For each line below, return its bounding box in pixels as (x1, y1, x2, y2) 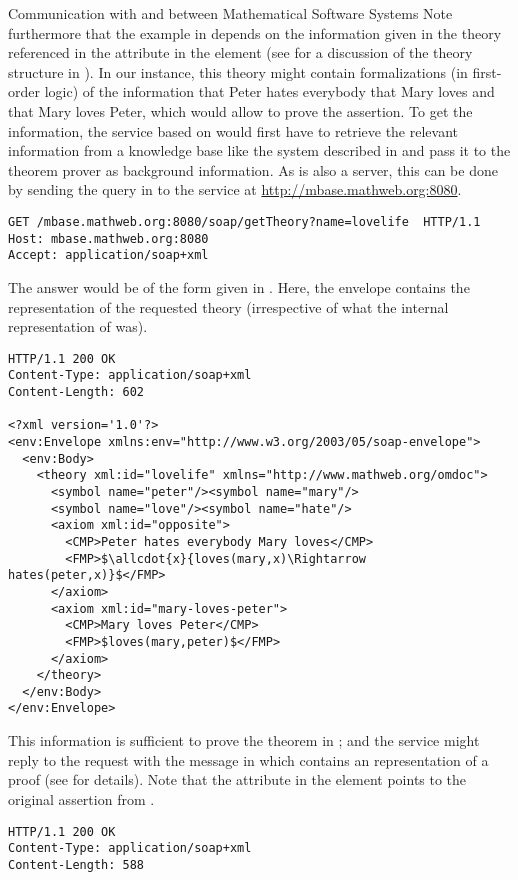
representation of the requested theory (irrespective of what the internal (8, 296, 449, 317)
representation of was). (8, 316, 148, 337)
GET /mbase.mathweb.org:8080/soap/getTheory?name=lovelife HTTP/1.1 (8, 214, 481, 229)
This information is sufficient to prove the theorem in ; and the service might (8, 730, 480, 751)
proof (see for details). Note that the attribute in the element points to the (8, 769, 467, 790)
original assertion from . (8, 788, 155, 809)
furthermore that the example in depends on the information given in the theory (8, 22, 502, 43)
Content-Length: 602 (8, 385, 145, 399)
